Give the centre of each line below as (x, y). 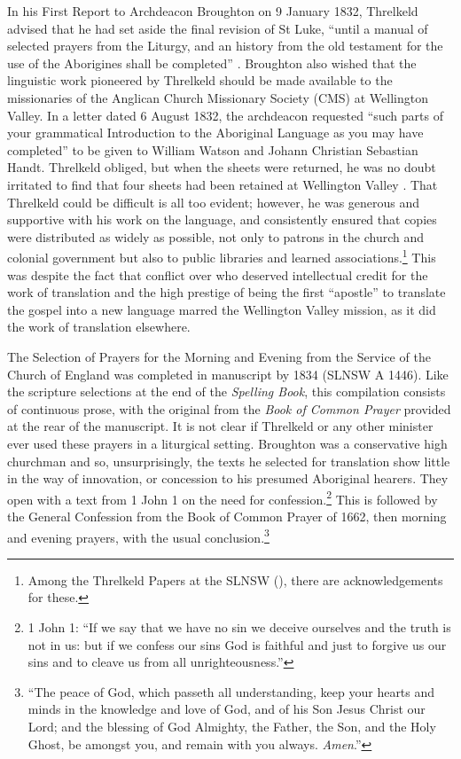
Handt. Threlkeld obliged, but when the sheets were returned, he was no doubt (222, 167)
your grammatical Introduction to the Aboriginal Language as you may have (215, 133)
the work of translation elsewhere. (99, 327)
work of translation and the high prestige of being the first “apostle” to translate (227, 292)
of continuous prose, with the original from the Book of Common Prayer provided (229, 408)
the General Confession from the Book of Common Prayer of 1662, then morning (227, 516)
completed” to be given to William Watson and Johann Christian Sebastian (213, 149)
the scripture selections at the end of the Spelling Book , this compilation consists (227, 391)
